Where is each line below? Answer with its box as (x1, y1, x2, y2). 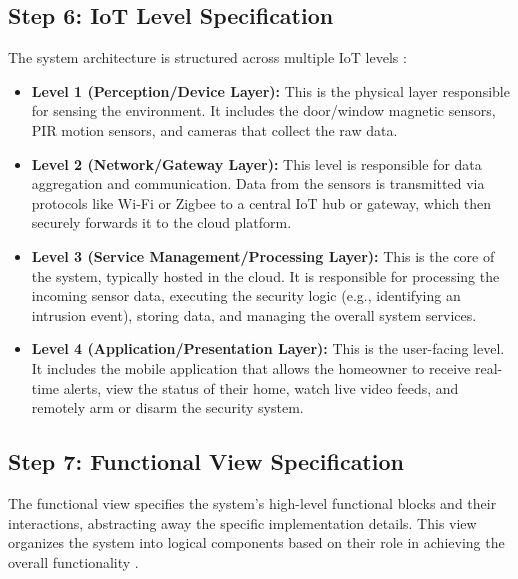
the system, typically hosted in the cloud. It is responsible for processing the (31, 265, 500, 286)
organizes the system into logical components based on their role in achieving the (8, 532, 505, 553)
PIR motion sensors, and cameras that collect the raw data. (31, 119, 398, 140)
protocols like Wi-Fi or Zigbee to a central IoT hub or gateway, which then (31, 192, 492, 213)
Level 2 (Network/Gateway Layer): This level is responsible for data (31, 153, 482, 174)
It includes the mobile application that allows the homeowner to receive (31, 357, 471, 378)
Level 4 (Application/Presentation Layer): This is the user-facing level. (31, 338, 505, 359)
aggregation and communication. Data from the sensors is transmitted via (31, 173, 485, 194)
